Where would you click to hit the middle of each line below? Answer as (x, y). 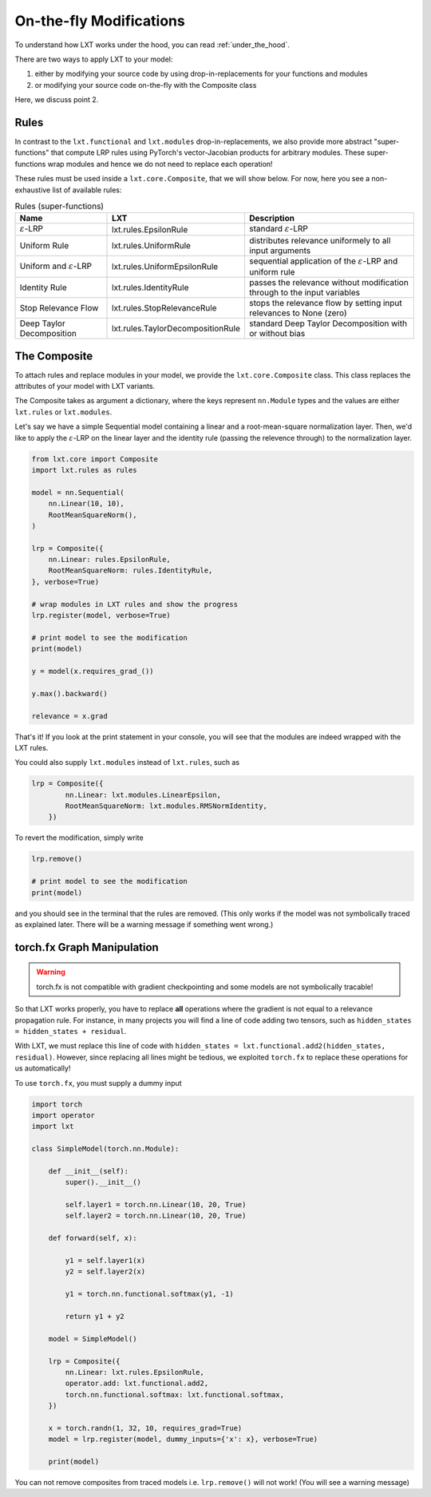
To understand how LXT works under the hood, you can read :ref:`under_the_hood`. (152, 45)
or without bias (277, 334)
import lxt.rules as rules (84, 470)
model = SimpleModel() (93, 1339)
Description (272, 218)
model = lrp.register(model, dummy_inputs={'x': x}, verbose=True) (183, 1440)
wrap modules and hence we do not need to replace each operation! (160, 164)
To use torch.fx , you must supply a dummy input (99, 1083)
